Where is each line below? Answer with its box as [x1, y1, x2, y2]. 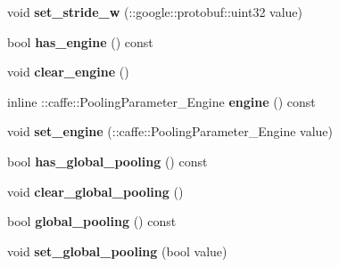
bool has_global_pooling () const [7, 151, 208, 170]
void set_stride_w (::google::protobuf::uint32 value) [7, 3, 302, 20]
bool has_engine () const [7, 32, 153, 51]
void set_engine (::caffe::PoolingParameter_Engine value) [7, 122, 334, 141]
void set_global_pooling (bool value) [7, 241, 227, 260]
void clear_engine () [7, 62, 129, 81]
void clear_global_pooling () [7, 182, 184, 200]
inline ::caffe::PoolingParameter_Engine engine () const [7, 92, 316, 110]
